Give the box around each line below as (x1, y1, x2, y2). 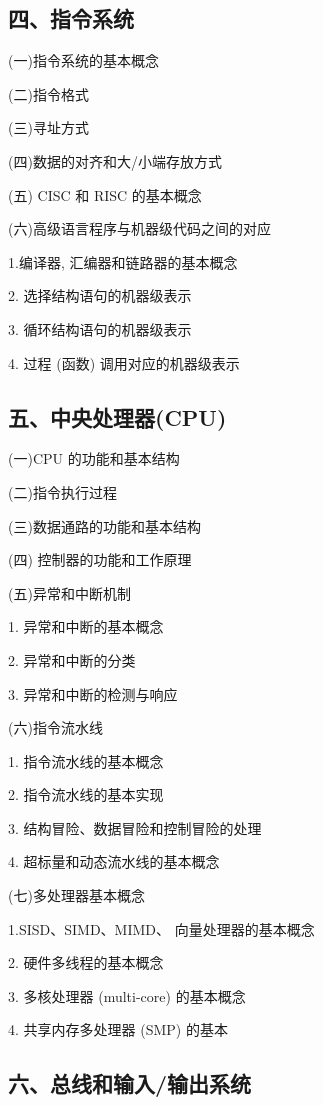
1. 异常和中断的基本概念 (8, 616, 164, 637)
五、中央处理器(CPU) (8, 401, 227, 432)
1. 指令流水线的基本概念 (8, 750, 164, 771)
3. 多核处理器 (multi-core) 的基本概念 (8, 985, 246, 1006)
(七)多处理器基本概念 (8, 885, 145, 906)
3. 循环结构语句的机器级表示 (8, 318, 192, 339)
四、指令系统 (8, 3, 134, 34)
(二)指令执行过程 (8, 481, 117, 502)
